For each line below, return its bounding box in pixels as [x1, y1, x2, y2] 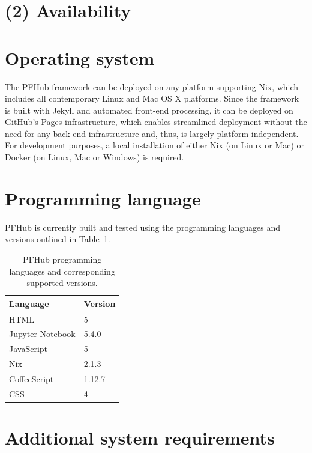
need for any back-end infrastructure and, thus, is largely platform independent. [5, 127, 299, 139]
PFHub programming [23, 252, 102, 265]
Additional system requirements [5, 425, 275, 450]
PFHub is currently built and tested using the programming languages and [5, 220, 281, 233]
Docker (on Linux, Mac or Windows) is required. [5, 151, 184, 163]
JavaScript [9, 342, 48, 355]
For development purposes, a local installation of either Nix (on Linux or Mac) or [5, 139, 305, 151]
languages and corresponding [9, 264, 115, 277]
